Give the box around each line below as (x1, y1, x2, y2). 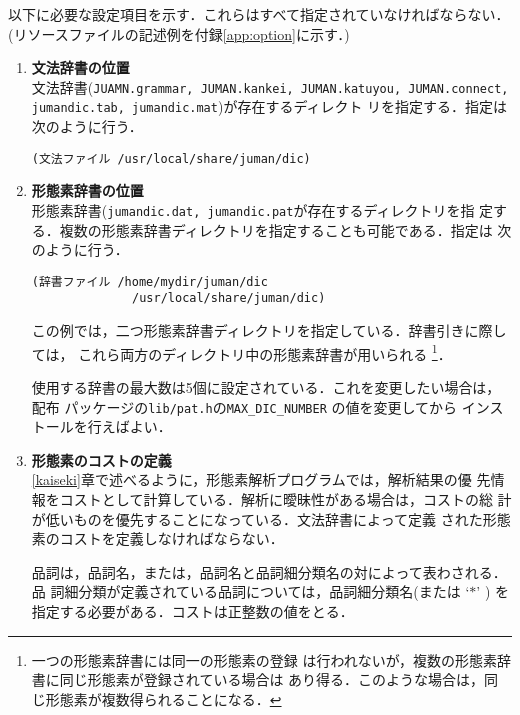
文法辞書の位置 (31, 57, 130, 78)
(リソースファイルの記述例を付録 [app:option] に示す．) (8, 23, 350, 44)
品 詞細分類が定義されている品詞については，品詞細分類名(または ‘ (31, 581, 470, 602)
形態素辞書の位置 (31, 180, 144, 201)
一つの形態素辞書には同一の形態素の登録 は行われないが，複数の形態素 (31, 649, 497, 670)
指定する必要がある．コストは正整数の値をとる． (31, 600, 354, 621)
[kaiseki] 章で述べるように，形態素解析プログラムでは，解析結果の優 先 (31, 469, 491, 490)
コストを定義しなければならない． (59, 528, 284, 549)
